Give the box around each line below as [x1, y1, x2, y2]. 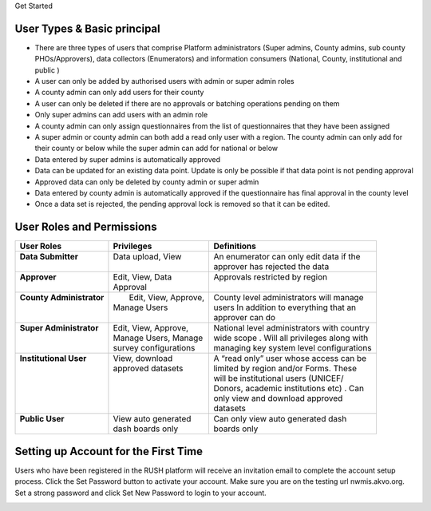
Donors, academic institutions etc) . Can [213, 383, 365, 394]
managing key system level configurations [213, 343, 372, 354]
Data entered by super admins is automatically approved [34, 154, 221, 164]
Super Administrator [19, 323, 99, 334]
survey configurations [113, 343, 196, 354]
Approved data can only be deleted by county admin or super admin [34, 176, 259, 187]
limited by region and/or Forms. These [213, 363, 358, 374]
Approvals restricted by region [213, 271, 327, 283]
